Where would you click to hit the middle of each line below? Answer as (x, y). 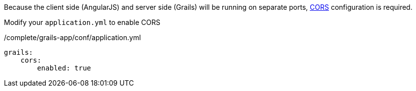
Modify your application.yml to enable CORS (82, 22)
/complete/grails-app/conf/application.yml (73, 37)
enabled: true (64, 68)
